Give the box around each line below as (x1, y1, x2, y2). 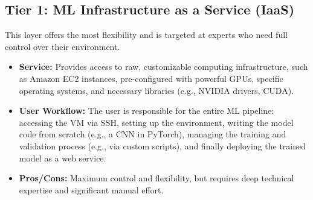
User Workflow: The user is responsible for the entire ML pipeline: (19, 104, 274, 117)
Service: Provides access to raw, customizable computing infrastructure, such (19, 60, 308, 73)
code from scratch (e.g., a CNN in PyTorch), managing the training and (19, 128, 286, 140)
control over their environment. (5, 40, 120, 52)
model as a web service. (19, 151, 106, 164)
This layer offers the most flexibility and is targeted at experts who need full (5, 28, 288, 41)
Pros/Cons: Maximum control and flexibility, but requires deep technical (19, 172, 294, 184)
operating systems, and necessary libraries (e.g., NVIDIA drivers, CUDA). (19, 84, 294, 96)
